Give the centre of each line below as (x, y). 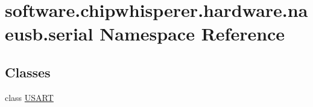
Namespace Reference (192, 34)
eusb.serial (49, 34)
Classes (28, 72)
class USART (29, 97)
